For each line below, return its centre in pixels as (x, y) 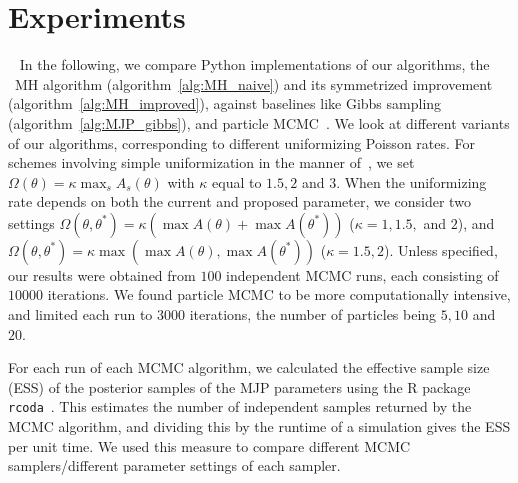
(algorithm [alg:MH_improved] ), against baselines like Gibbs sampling (225, 103)
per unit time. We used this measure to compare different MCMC (209, 445)
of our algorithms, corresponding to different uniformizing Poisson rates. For (242, 142)
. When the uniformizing (411, 181)
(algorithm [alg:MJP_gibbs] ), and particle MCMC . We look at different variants (259, 122)
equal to (237, 181)
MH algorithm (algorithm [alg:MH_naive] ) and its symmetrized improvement (253, 83)
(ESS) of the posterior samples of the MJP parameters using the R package (239, 386)
